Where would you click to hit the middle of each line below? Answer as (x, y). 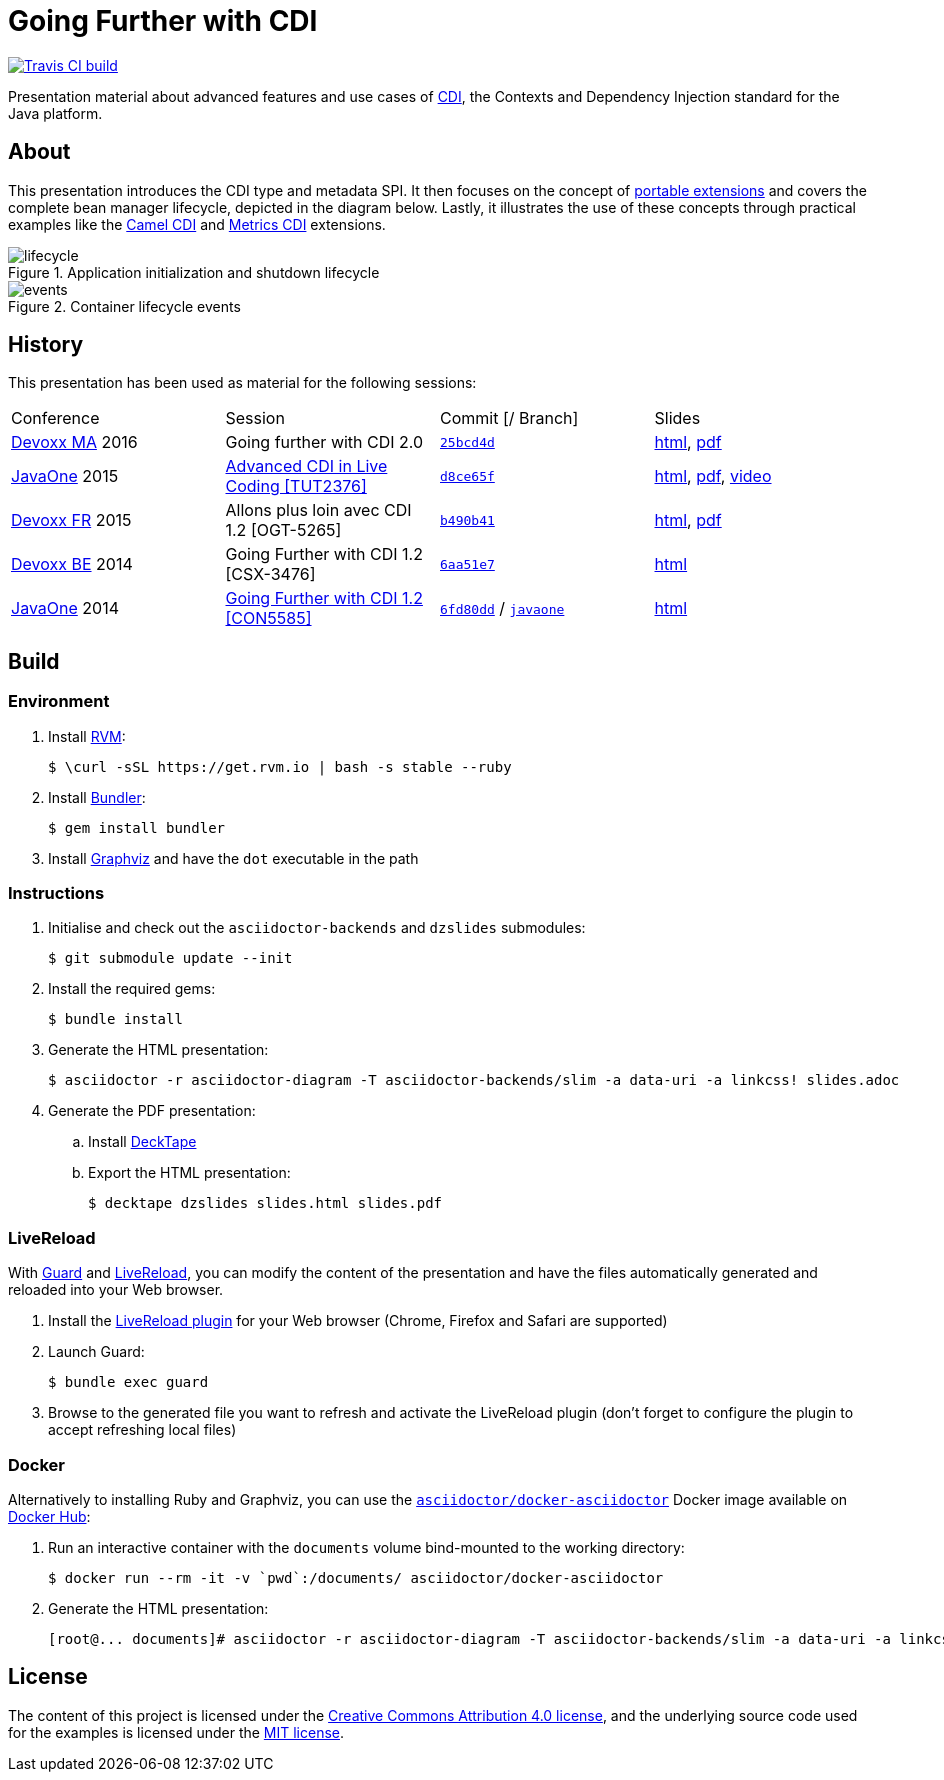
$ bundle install (115, 1019)
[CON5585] (268, 618)
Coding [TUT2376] (296, 486)
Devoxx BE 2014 (72, 564)
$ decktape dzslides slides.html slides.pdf (265, 1203)
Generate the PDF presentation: (152, 1111)
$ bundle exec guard (128, 1382)
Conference (55, 418)
